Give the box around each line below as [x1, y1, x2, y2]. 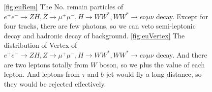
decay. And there [156, 49, 207, 60]
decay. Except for [156, 11, 209, 21]
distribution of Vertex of [4, 40, 77, 50]
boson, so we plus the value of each [99, 59, 205, 69]
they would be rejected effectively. [4, 78, 106, 89]
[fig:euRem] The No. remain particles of [4, 1, 123, 11]
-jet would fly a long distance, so [103, 69, 202, 79]
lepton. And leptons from [4, 69, 80, 79]
